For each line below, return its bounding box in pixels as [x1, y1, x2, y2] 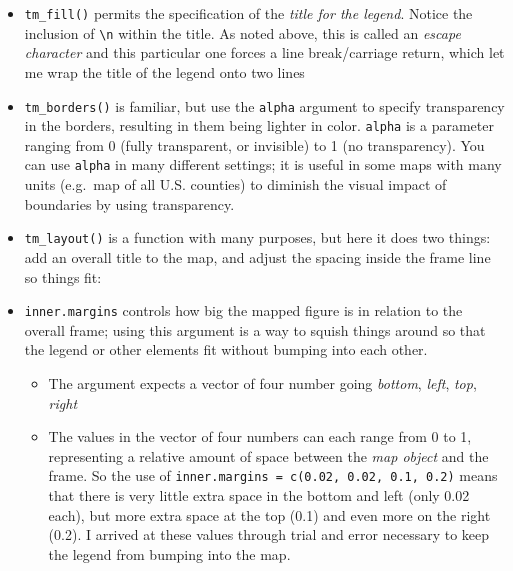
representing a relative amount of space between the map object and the [48, 445, 489, 466]
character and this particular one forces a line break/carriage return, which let [24, 42, 505, 63]
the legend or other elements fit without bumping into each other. [24, 339, 428, 360]
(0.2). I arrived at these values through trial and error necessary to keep [48, 524, 490, 545]
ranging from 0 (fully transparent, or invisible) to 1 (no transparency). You [24, 134, 485, 155]
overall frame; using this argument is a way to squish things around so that [24, 319, 486, 340]
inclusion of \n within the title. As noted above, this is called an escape [24, 22, 461, 43]
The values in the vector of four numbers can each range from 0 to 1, [48, 426, 472, 447]
